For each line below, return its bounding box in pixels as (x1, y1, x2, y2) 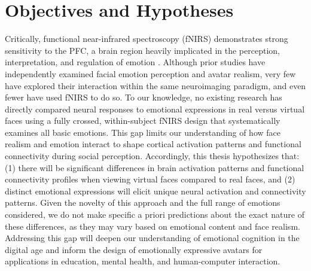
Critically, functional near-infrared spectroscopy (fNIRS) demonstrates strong (5, 32, 288, 45)
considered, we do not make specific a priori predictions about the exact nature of (5, 208, 304, 221)
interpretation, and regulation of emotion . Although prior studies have (5, 56, 266, 68)
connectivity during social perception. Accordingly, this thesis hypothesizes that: (5, 150, 300, 162)
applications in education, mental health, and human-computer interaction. (5, 255, 280, 267)
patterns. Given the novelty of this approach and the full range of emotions (5, 196, 280, 209)
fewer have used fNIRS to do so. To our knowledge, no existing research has (5, 91, 282, 103)
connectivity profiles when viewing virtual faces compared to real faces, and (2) (5, 173, 295, 185)
